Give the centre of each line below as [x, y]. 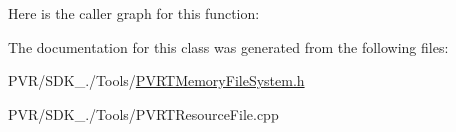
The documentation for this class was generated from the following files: [228, 46]
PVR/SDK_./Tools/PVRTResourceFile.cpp [143, 113]
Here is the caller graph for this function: [134, 13]
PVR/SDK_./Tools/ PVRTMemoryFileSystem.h [156, 80]
